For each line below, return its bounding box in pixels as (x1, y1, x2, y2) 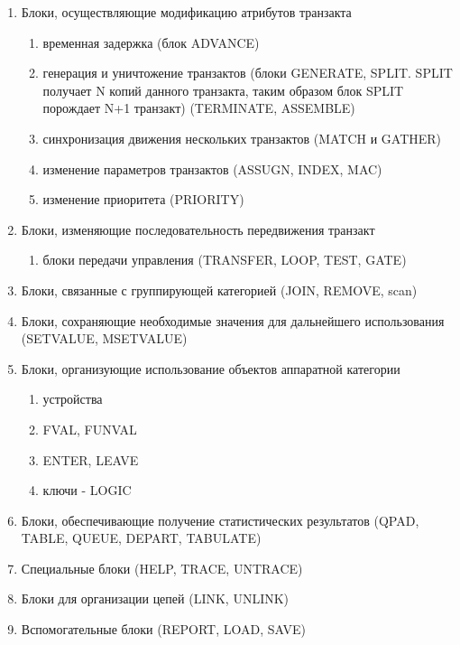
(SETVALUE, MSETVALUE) (21, 329, 188, 348)
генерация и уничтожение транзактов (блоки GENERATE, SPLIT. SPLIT (42, 63, 453, 82)
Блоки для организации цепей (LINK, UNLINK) (21, 589, 290, 608)
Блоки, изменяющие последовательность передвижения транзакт (21, 220, 375, 238)
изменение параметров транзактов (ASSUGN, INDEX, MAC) (42, 159, 382, 178)
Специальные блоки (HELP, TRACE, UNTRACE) (21, 558, 303, 577)
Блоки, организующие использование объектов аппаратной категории (21, 359, 400, 378)
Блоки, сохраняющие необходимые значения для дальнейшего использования (21, 311, 445, 330)
